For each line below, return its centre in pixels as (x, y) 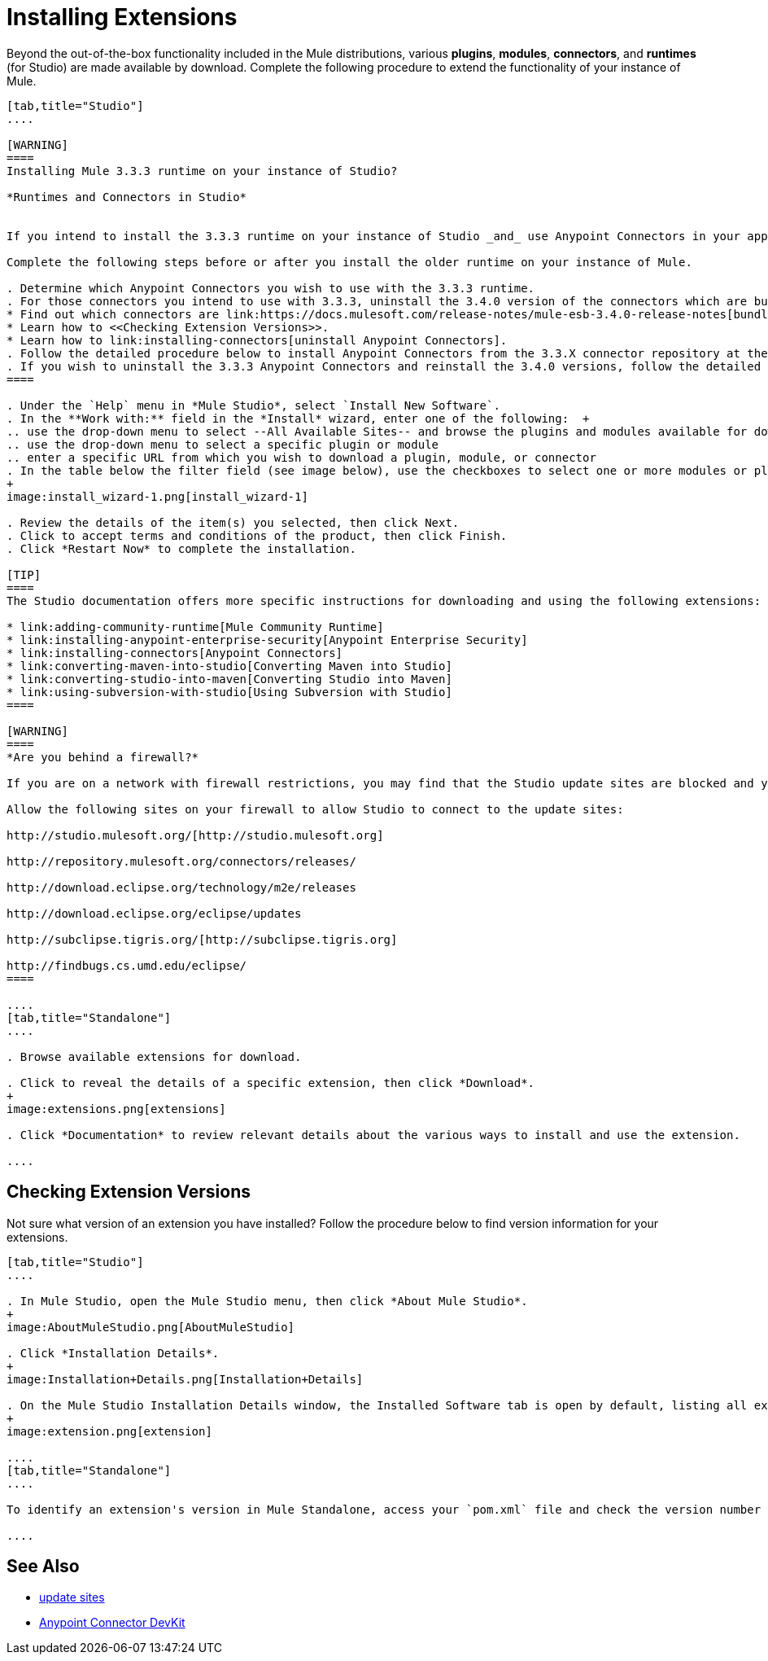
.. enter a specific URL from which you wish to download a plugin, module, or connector (301, 457)
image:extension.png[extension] (109, 1431)
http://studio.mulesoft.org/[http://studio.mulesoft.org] (195, 835)
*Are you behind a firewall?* (103, 757)
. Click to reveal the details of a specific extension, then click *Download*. (271, 1082)
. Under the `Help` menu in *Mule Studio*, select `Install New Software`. (253, 405)
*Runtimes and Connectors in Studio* (127, 197)
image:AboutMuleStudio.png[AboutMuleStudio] (151, 1327)
